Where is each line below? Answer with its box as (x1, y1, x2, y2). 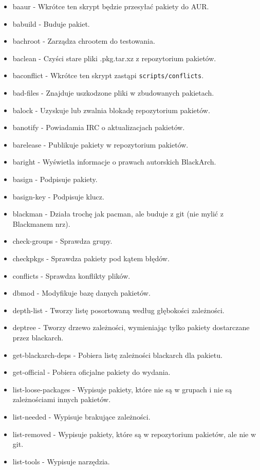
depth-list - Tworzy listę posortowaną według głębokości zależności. (12, 304, 225, 315)
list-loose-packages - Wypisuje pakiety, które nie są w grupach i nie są (12, 384, 232, 394)
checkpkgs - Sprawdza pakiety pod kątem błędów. (12, 252, 170, 263)
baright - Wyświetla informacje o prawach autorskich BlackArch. (12, 156, 216, 167)
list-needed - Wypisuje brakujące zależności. (12, 411, 151, 422)
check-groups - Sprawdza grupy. (12, 236, 113, 246)
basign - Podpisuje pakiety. (12, 174, 98, 184)
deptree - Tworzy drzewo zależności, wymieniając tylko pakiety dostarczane (12, 322, 250, 333)
